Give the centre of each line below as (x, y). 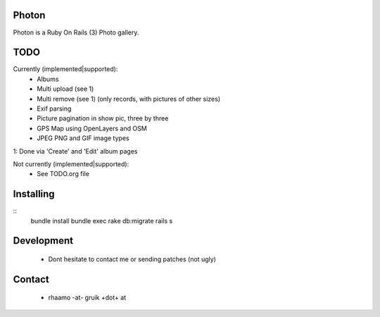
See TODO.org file (63, 174)
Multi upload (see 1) (65, 89)
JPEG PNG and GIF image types (83, 138)
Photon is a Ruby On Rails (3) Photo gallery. (76, 32)
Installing (34, 194)
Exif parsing (54, 108)
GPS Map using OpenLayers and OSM (92, 128)
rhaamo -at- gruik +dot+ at (87, 298)
